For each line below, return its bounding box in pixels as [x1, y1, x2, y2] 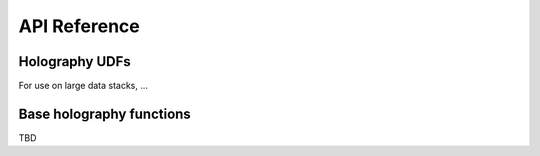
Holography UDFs [18, 53, 132, 70]
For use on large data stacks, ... [18, 80, 149, 92]
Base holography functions [18, 105, 192, 122]
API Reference [18, 15, 140, 37]
